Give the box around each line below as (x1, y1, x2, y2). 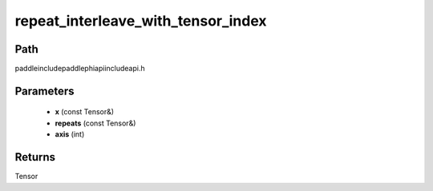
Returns (14, 150, 56, 164)
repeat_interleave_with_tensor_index (14, 12, 268, 30)
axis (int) (55, 129, 85, 139)
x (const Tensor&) (55, 107, 115, 117)
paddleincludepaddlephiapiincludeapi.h (14, 64, 145, 74)
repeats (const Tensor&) (55, 118, 136, 128)
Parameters (14, 84, 75, 97)
